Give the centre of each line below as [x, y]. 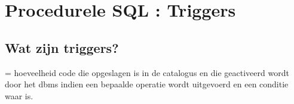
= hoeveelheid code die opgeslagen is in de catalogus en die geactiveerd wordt [147, 72]
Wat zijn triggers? [62, 47]
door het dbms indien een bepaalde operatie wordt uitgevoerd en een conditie [147, 84]
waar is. [19, 95]
